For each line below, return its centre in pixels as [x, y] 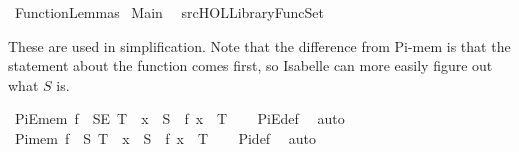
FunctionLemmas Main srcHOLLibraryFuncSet [169, 12]
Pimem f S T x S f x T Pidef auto [165, 137]
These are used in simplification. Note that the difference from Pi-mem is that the [259, 45]
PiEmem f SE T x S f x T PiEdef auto [179, 118]
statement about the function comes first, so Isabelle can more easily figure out [250, 65]
